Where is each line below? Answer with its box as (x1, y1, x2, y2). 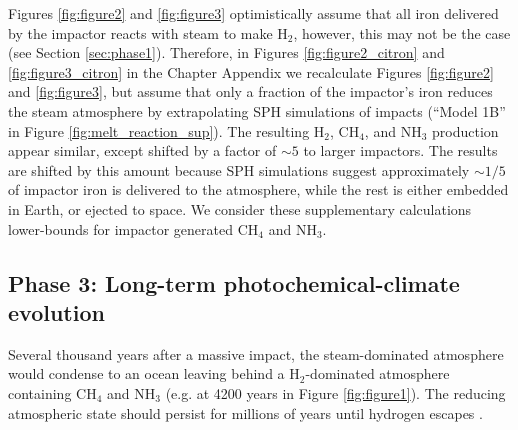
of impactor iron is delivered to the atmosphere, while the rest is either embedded (8, 179, 509, 200)
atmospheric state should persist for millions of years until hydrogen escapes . (8, 402, 483, 423)
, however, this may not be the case (293, 22, 511, 43)
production (431, 120, 499, 141)
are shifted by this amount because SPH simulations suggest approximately (8, 159, 470, 180)
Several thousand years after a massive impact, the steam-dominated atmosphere (8, 343, 504, 364)
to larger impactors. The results (303, 140, 498, 161)
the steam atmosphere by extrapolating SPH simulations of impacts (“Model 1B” (8, 100, 506, 121)
